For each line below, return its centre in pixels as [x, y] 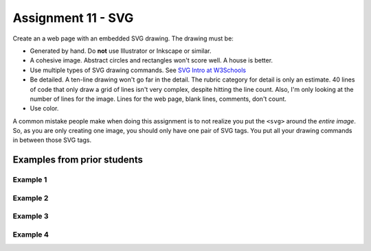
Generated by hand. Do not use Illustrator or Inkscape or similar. [121, 51]
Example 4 [31, 235]
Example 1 [30, 180]
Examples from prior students [78, 160]
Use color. [44, 108]
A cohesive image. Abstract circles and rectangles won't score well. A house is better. [151, 60]
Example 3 [31, 216]
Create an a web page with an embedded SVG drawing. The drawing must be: [123, 38]
